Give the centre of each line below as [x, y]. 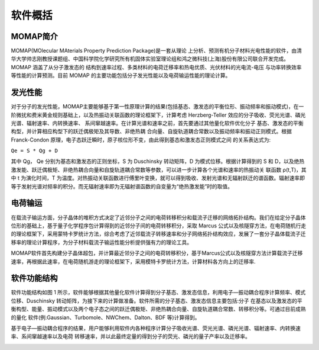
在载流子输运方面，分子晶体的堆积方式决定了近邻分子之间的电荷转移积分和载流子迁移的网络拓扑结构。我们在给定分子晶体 [158, 217]
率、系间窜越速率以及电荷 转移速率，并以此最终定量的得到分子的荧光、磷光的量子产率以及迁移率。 [131, 336]
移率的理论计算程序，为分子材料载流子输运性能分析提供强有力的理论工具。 [101, 242]
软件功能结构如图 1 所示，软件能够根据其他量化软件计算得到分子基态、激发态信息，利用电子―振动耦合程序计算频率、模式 [158, 293]
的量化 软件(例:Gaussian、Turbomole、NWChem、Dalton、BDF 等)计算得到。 [105, 317]
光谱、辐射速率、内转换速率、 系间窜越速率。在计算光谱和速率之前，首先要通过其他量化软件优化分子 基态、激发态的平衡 [157, 123]
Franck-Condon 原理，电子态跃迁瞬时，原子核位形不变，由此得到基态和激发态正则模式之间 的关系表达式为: [141, 140]
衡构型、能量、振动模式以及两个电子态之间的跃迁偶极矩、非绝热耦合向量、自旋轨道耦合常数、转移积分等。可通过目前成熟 [158, 309]
